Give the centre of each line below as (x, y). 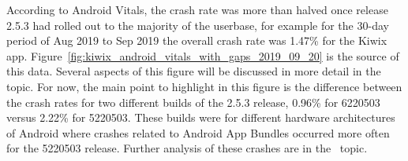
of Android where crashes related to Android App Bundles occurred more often (198, 132)
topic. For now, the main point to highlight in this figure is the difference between (204, 86)
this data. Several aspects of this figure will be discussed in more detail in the (194, 71)
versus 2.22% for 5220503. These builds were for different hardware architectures (201, 117)
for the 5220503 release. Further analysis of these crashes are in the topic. (187, 148)
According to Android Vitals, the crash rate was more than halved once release (197, 9)
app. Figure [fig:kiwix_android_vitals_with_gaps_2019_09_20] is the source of (203, 55)
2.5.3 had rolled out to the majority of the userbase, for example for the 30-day (198, 25)
